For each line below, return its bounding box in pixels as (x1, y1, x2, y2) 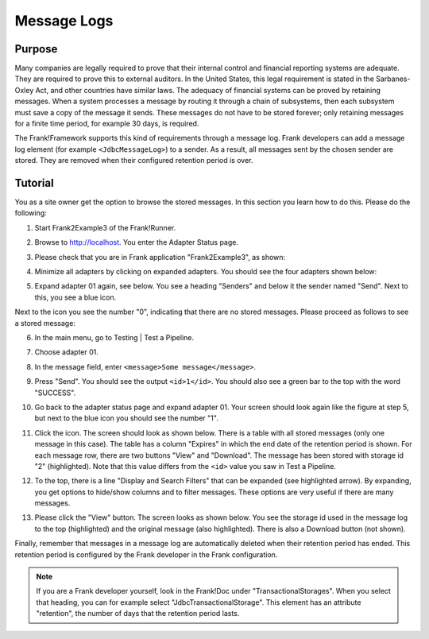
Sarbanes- (376, 74, 411, 83)
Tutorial (14, 176, 55, 190)
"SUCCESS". (34, 388, 76, 397)
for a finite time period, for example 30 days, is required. (14, 119, 199, 129)
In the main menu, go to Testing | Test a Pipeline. (34, 333, 195, 342)
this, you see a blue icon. (34, 292, 117, 302)
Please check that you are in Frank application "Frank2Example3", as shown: (34, 252, 286, 261)
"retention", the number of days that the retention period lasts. (36, 609, 240, 618)
